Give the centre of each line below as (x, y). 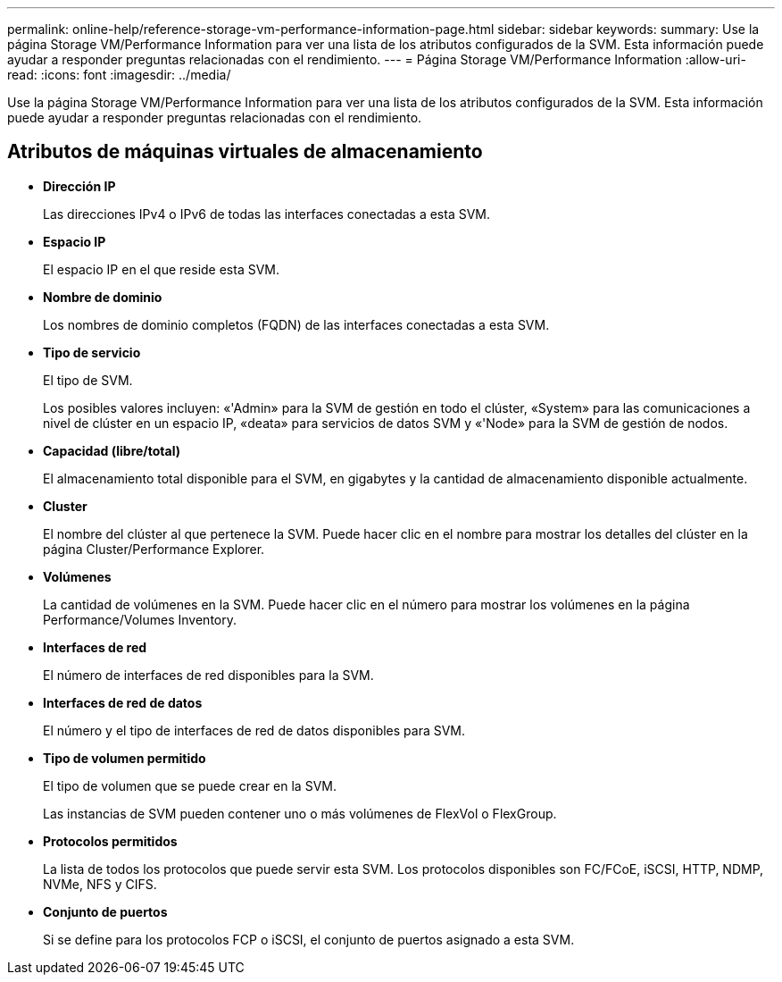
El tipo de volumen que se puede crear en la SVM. (190, 785)
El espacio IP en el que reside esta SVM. (162, 269)
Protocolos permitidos (110, 841)
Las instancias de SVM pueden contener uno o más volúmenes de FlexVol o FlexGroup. (300, 813)
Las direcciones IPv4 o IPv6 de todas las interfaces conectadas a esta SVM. (267, 214)
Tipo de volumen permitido (125, 758)
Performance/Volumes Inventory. (140, 619)
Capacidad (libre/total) (112, 450)
